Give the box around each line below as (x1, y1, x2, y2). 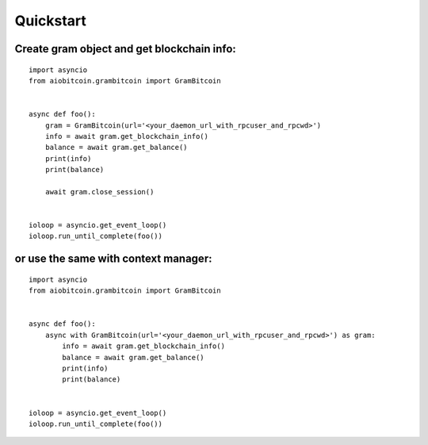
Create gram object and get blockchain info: (14, 42, 237, 56)
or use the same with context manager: (14, 252, 212, 266)
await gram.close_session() (44, 187, 155, 196)
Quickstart (14, 12, 87, 29)
